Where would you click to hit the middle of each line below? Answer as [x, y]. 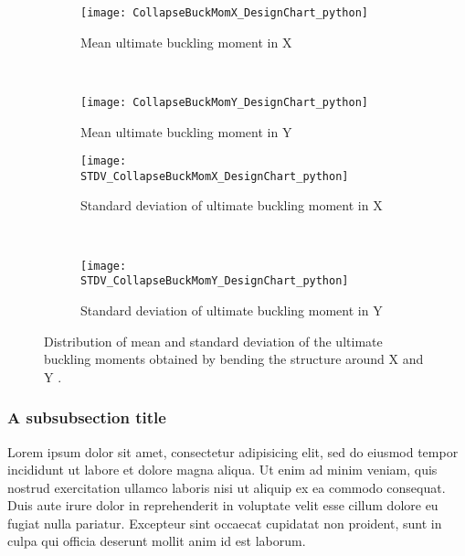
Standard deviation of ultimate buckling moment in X [232, 205]
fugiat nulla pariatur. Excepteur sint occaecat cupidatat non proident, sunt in [225, 523]
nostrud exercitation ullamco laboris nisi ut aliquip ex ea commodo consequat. [227, 487]
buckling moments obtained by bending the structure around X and [234, 359]
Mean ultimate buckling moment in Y [186, 131]
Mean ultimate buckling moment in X [186, 42]
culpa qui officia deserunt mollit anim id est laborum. [157, 541]
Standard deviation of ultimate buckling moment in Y [232, 310]
